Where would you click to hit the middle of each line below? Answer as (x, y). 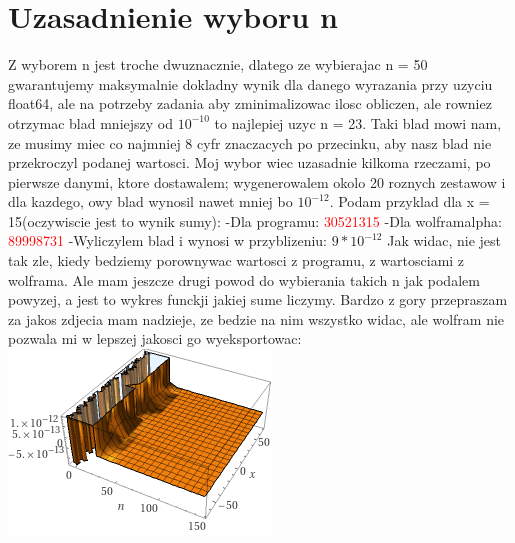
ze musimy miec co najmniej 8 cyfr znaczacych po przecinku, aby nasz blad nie (250, 142)
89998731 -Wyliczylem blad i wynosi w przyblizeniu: (168, 240)
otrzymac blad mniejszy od (91, 122)
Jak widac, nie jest (444, 240)
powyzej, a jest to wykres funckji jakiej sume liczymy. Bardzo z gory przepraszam (258, 299)
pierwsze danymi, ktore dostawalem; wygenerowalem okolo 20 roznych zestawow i (257, 181)
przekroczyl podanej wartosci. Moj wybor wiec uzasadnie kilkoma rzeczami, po (249, 162)
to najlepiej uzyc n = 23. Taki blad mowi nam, (358, 122)
